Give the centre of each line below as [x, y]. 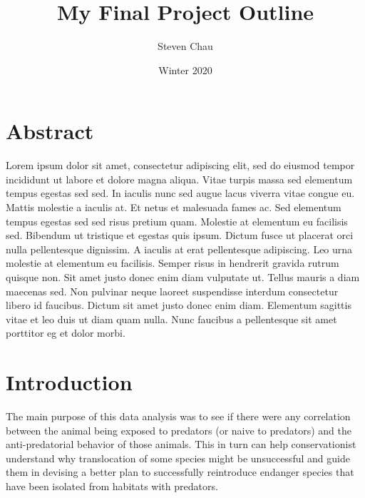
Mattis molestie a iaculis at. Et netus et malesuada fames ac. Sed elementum [174, 207]
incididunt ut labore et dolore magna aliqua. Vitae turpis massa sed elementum [179, 179]
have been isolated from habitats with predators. [112, 486]
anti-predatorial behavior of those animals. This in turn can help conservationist [181, 444]
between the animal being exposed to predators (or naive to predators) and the [179, 430]
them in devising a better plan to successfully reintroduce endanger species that [180, 472]
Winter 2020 [185, 70]
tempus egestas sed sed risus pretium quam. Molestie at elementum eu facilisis [177, 221]
